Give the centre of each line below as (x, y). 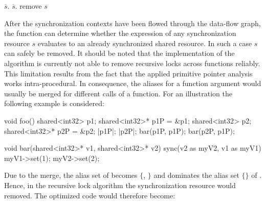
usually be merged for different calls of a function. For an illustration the (118, 93)
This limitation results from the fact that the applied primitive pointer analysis (128, 73)
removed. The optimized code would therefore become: (90, 195)
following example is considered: (54, 103)
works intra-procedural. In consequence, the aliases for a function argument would (133, 83)
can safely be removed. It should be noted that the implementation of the (119, 53)
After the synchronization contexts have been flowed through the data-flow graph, (132, 23)
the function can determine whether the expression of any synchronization (120, 33)
